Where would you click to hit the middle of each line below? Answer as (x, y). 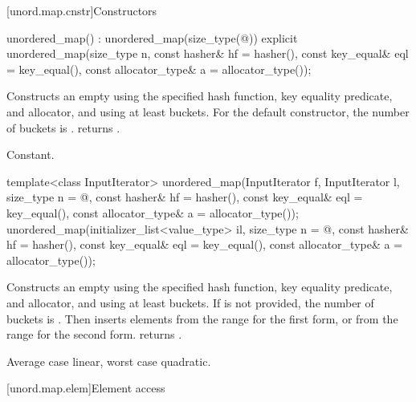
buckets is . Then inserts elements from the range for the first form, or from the (202, 318)
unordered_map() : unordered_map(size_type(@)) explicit (152, 37)
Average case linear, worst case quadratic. (109, 361)
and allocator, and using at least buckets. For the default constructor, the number (208, 111)
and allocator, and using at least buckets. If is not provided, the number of (190, 302)
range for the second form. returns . (94, 334)
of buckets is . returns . (63, 127)
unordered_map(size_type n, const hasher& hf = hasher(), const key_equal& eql (208, 53)
